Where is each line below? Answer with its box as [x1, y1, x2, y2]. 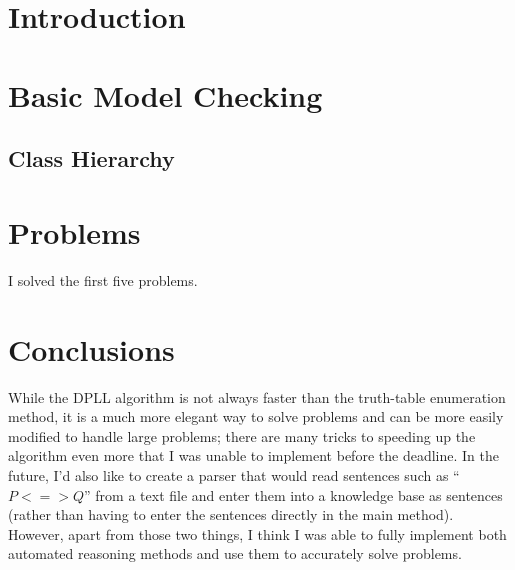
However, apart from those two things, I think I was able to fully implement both [8, 523, 507, 544]
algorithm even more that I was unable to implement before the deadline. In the [8, 445, 499, 466]
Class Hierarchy [8, 143, 175, 174]
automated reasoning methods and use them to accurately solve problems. [8, 543, 462, 564]
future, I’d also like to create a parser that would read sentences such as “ [8, 464, 460, 485]
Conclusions [8, 328, 175, 369]
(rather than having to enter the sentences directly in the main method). [8, 504, 454, 525]
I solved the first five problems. [8, 269, 198, 290]
